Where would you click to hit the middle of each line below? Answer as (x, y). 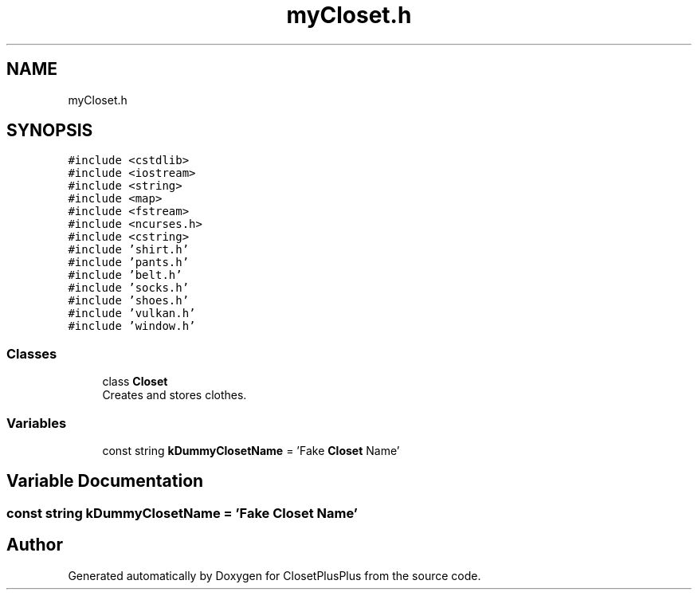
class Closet (135, 382)
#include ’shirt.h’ (129, 250)
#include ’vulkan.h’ (132, 314)
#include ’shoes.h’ (129, 301)
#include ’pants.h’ (129, 263)
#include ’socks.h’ (129, 288)
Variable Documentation (105, 481)
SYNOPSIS (50, 131)
